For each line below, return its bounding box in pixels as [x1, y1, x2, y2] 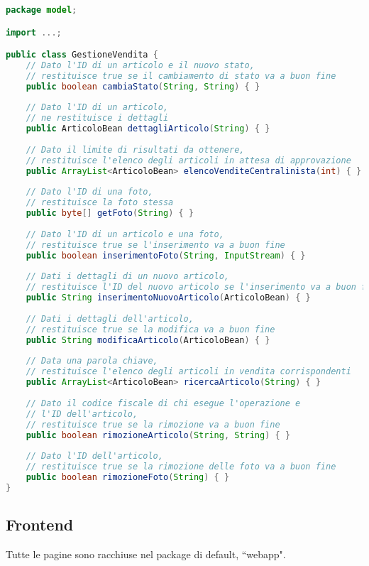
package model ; [6, 5, 77, 15]
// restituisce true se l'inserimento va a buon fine [26, 239, 285, 250]
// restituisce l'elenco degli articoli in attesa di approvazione [26, 155, 351, 165]
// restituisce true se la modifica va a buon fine [26, 324, 275, 334]
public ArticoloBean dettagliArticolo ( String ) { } [26, 124, 270, 134]
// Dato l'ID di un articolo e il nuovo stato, [26, 60, 255, 70]
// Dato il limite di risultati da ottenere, [26, 144, 245, 155]
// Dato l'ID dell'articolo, [26, 451, 163, 462]
